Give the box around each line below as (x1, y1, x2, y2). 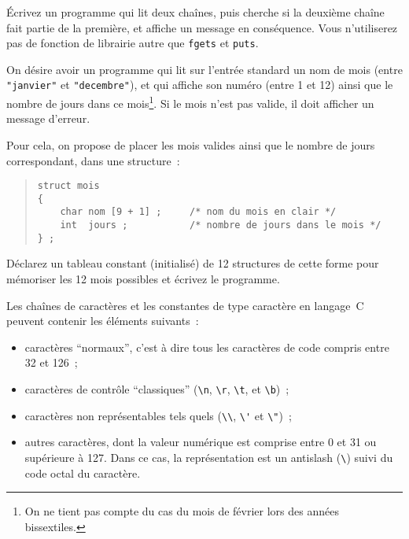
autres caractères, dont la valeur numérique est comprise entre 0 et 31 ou (24, 434, 377, 450)
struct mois (37, 180, 100, 192)
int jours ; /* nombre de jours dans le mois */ (60, 220, 381, 231)
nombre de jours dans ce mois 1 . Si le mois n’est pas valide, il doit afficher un (6, 93, 374, 111)
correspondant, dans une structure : (6, 152, 180, 168)
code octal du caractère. (24, 464, 141, 481)
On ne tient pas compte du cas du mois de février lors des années (24, 503, 339, 519)
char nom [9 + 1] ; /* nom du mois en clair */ (60, 206, 337, 218)
